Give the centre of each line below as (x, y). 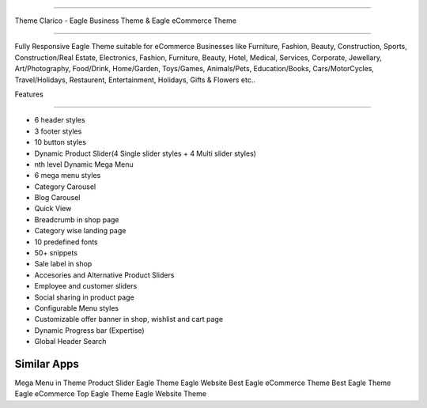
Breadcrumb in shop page (77, 219)
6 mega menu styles (68, 176)
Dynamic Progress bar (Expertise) (90, 330)
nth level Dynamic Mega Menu (84, 164)
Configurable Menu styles (76, 308)
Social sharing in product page (84, 297)
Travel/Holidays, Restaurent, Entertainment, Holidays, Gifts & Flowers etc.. (135, 80)
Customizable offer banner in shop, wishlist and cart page (129, 319)
